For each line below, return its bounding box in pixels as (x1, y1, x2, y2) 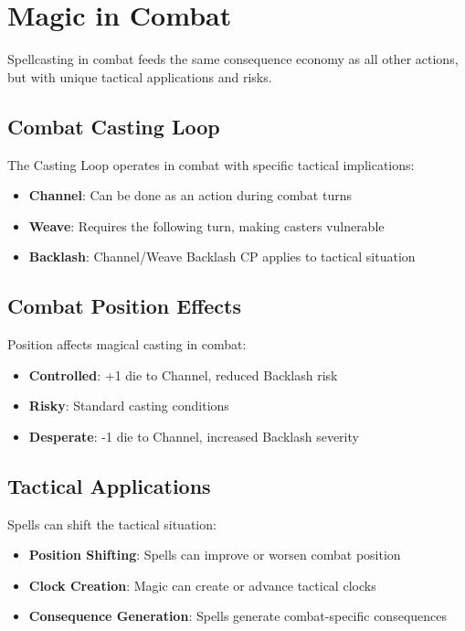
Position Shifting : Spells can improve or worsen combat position (28, 545, 401, 564)
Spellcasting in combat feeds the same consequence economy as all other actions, (7, 49, 459, 69)
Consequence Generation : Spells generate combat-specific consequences (28, 606, 448, 626)
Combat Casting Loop (7, 112, 220, 140)
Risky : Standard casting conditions (28, 396, 229, 415)
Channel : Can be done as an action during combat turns (28, 186, 352, 205)
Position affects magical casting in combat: (7, 335, 247, 354)
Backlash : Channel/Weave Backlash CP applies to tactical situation (28, 247, 416, 266)
